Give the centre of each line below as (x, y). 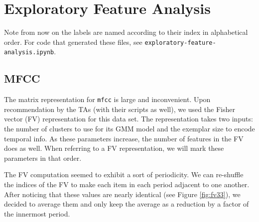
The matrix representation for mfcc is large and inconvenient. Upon (107, 99)
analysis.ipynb (29, 53)
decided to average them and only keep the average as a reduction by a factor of (127, 204)
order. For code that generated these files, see (73, 42)
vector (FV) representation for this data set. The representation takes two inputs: (129, 119)
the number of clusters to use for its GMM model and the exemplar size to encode (129, 129)
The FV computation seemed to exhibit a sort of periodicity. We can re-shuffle (124, 174)
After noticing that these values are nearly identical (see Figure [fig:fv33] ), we (122, 194)
